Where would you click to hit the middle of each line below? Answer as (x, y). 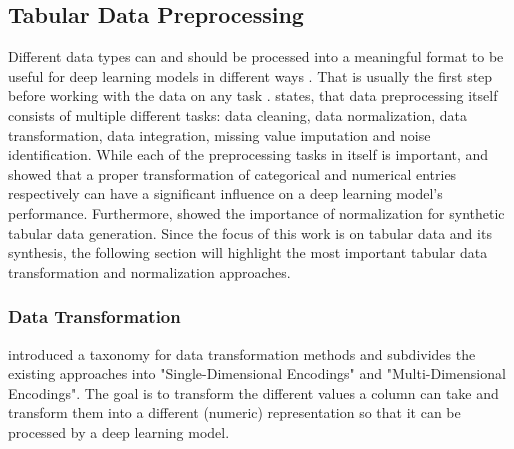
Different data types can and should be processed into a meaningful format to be (256, 56)
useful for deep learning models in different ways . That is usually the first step (250, 75)
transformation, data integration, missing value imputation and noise (219, 134)
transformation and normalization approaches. (149, 271)
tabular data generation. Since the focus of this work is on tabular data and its (250, 232)
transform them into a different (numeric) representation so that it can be (234, 412)
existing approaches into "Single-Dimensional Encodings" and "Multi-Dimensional (257, 373)
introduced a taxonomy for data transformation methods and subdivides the (242, 353)
